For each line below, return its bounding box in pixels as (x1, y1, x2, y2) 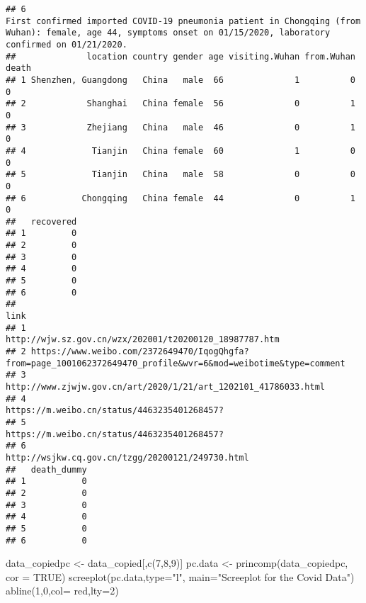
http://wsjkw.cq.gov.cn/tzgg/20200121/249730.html (6, 452, 249, 463)
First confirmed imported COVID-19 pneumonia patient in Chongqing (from (6, 16, 361, 26)
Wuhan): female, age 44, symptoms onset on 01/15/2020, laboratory (6, 28, 331, 38)
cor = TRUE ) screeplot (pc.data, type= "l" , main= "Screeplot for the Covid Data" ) (6, 569, 355, 584)
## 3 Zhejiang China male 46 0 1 (6, 122, 355, 133)
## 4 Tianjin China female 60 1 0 (6, 145, 355, 156)
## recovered (6, 216, 77, 227)
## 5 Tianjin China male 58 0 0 (6, 169, 355, 180)
